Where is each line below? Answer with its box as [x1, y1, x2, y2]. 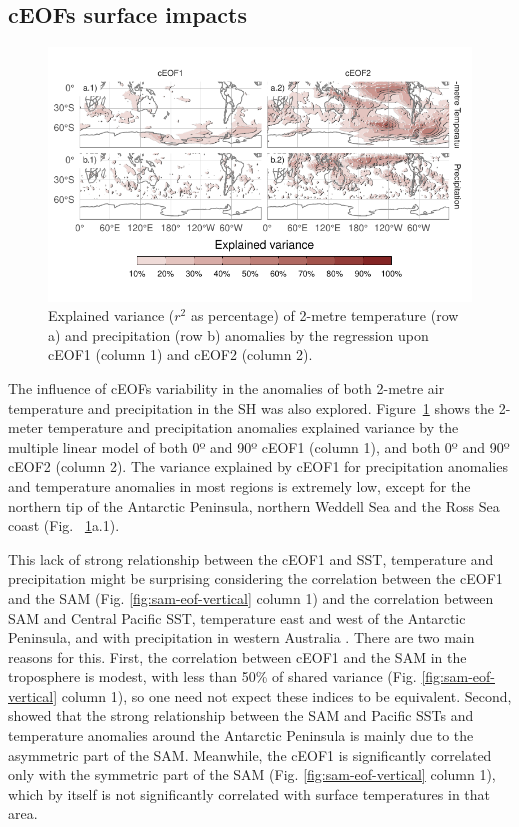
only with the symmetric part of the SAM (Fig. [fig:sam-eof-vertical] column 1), [8, 764, 496, 785]
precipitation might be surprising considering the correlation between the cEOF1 [8, 568, 503, 589]
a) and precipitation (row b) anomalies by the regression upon [48, 324, 429, 345]
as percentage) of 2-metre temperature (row [190, 305, 459, 326]
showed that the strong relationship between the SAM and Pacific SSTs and [8, 705, 474, 726]
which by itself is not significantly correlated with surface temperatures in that [8, 783, 491, 804]
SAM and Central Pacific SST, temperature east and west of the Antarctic [8, 607, 466, 628]
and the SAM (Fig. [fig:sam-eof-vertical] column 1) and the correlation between [8, 587, 494, 608]
